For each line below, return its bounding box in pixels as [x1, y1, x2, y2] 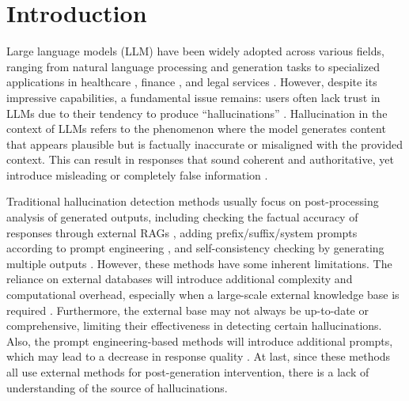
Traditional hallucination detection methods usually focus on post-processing [6, 193, 379, 210]
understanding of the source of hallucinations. [6, 379, 228, 395]
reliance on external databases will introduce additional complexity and [6, 270, 353, 287]
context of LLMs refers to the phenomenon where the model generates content [6, 120, 386, 137]
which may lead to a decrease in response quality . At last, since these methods [6, 348, 391, 365]
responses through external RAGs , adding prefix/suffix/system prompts [6, 224, 358, 240]
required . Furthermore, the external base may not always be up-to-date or [6, 301, 369, 318]
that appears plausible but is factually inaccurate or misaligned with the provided [6, 135, 403, 152]
